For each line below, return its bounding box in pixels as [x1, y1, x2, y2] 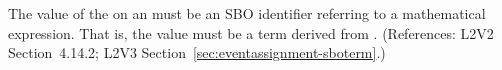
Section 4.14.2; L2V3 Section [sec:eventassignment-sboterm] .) [8, 42, 386, 63]
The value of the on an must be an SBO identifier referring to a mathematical [8, 3, 486, 23]
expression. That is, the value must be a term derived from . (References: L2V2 [8, 22, 494, 43]
